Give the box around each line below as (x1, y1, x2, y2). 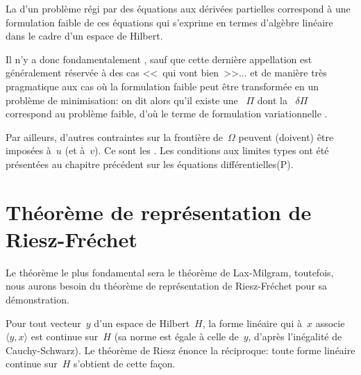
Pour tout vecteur (6, 315, 81, 330)
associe (315, 315, 345, 330)
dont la (257, 92, 287, 107)
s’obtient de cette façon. (74, 356, 176, 371)
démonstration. (6, 292, 69, 307)
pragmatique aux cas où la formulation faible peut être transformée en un (6, 78, 319, 93)
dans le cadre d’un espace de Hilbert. (6, 28, 163, 43)
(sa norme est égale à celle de (114, 329, 239, 344)
